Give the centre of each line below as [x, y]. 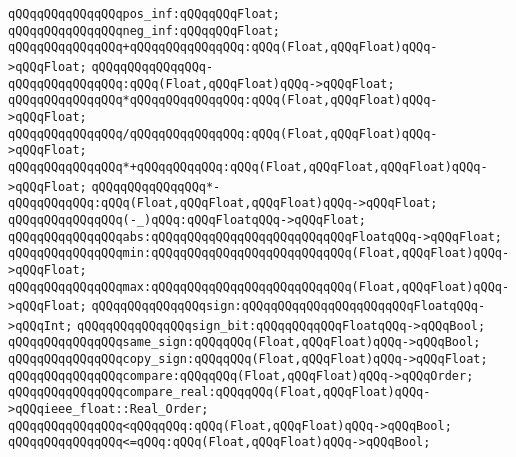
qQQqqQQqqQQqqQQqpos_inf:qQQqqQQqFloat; [144, 14]
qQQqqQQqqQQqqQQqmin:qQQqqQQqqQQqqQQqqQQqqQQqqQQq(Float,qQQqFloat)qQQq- [259, 253]
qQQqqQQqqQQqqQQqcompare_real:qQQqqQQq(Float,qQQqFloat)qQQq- [219, 392]
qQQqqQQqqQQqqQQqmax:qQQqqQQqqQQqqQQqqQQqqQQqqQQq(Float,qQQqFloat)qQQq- [259, 286]
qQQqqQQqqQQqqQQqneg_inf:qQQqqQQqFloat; [144, 30]
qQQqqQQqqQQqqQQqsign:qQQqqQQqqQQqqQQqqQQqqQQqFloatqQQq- [288, 306]
